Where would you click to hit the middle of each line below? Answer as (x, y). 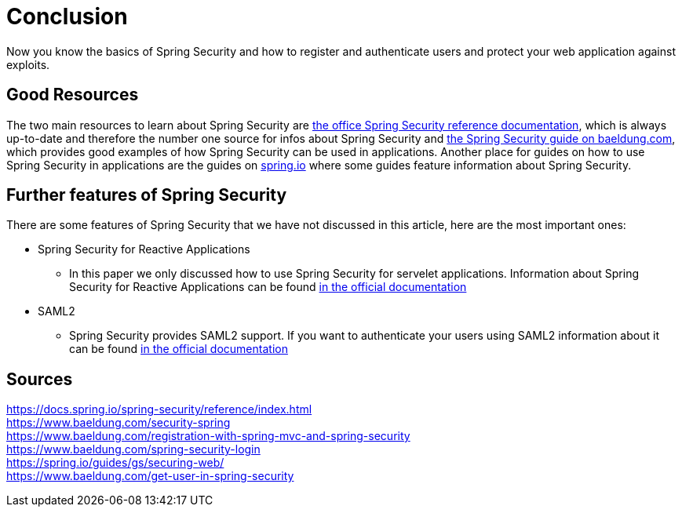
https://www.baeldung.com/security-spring (119, 423)
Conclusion (67, 16)
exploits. (28, 64)
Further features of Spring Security (147, 195)
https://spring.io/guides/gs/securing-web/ (115, 463)
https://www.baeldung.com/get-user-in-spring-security (150, 476)
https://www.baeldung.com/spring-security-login (133, 449)
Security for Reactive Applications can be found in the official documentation (268, 287)
